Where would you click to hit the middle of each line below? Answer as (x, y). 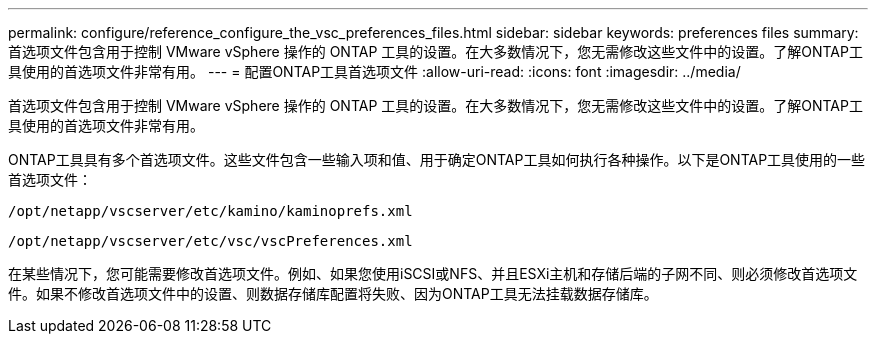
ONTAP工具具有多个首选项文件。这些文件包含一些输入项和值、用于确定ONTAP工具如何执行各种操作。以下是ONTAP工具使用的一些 (437, 159)
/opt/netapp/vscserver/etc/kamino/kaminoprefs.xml (210, 211)
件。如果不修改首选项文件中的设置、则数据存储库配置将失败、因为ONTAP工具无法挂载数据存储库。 (333, 293)
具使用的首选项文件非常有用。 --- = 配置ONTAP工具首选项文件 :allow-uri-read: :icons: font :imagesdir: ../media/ (374, 71)
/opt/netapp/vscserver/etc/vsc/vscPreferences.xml (210, 241)
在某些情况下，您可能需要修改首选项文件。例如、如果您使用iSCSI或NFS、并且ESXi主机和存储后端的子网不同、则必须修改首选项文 (433, 273)
